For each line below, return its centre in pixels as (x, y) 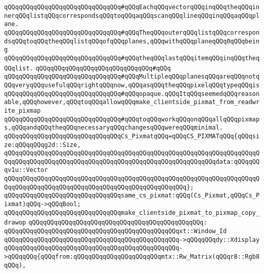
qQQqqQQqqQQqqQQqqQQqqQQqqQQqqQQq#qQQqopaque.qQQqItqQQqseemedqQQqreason (132, 94)
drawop (15, 223)
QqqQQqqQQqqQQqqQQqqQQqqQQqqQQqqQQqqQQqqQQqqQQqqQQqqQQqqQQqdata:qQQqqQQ (132, 162)
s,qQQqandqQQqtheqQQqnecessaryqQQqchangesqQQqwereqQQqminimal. (114, 128)
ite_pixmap (22, 110)
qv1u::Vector (26, 170)
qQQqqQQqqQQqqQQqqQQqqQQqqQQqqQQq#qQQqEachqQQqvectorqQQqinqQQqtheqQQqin (132, 7)
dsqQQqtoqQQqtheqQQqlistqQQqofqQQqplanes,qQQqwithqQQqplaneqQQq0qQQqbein (132, 41)
